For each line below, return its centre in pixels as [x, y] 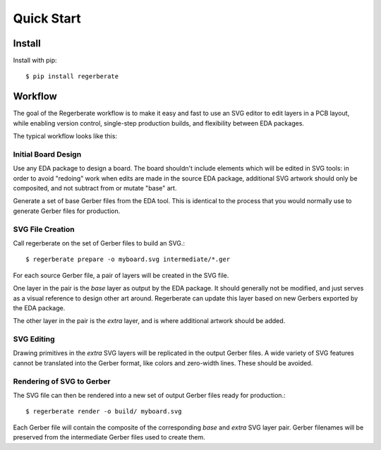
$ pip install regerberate [72, 77]
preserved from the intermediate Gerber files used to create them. [109, 437]
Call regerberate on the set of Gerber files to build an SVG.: [99, 243]
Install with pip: [35, 61]
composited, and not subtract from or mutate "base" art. [95, 188]
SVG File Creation [44, 229]
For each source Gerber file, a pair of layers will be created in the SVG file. [121, 275]
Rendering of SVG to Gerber [62, 381]
